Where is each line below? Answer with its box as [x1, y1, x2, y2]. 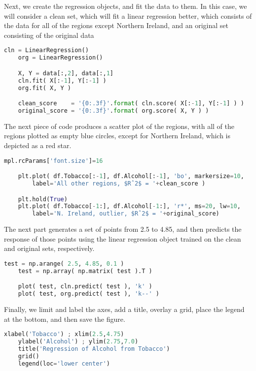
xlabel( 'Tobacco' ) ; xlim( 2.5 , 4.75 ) [4, 331, 124, 338]
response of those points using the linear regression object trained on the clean [4, 233, 241, 244]
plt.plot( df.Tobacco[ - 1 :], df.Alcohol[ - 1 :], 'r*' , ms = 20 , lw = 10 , [18, 203, 241, 210]
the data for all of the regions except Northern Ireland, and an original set [4, 20, 229, 31]
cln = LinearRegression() [4, 47, 89, 54]
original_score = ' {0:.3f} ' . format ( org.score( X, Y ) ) [18, 107, 209, 114]
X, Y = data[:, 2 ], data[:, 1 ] [18, 69, 113, 77]
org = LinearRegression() [18, 54, 103, 62]
